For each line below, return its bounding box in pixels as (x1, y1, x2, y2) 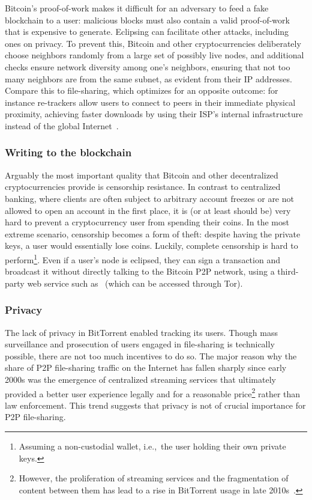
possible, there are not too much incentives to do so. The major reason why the (5, 349, 297, 362)
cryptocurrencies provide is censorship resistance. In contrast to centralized (5, 180, 281, 193)
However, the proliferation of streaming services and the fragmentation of (19, 472, 289, 484)
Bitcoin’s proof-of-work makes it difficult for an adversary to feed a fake (5, 2, 269, 14)
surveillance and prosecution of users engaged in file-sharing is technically (5, 338, 275, 350)
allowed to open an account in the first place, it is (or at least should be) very (5, 204, 291, 216)
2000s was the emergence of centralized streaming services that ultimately (5, 373, 276, 385)
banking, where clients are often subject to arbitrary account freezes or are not (5, 192, 294, 204)
